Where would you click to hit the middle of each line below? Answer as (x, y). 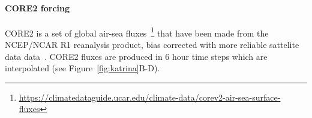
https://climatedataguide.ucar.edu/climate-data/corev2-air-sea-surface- (150, 97)
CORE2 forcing (37, 7)
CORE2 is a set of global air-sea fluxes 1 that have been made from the (137, 32)
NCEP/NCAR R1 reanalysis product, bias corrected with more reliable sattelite (152, 45)
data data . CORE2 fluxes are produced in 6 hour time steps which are (136, 56)
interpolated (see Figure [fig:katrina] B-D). (82, 68)
